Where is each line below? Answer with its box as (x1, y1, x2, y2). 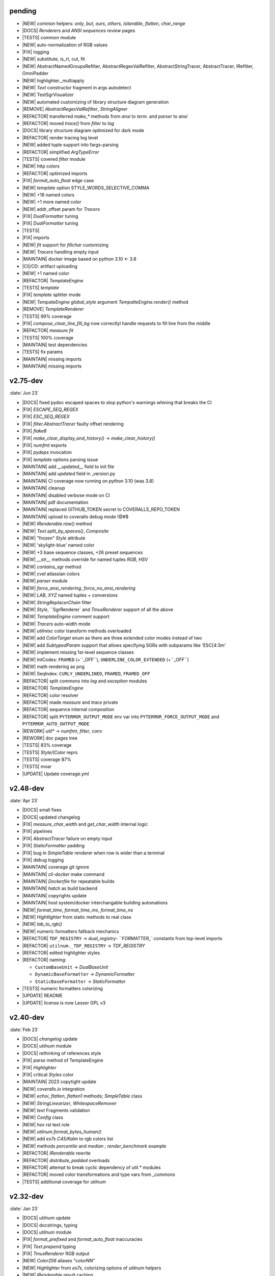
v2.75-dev (9, 377, 43, 385)
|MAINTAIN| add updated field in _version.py (22, 471, 116, 477)
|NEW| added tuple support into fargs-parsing (22, 142, 119, 148)
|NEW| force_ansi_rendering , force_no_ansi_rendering (22, 585, 136, 591)
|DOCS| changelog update (22, 1036, 78, 1042)
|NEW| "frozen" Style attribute (22, 535, 86, 541)
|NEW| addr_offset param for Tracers (22, 206, 100, 212)
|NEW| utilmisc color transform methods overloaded (22, 628, 132, 634)
